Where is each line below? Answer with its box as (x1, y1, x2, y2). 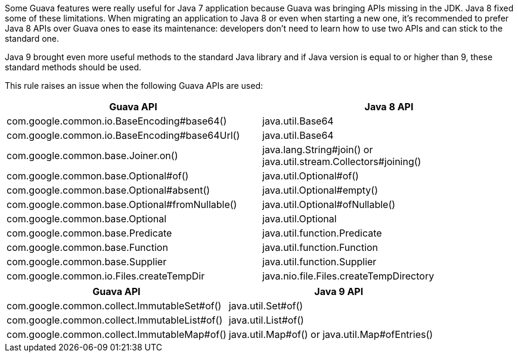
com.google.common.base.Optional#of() (7, 170, 189, 182)
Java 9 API (314, 285, 364, 297)
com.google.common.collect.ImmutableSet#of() (7, 300, 222, 312)
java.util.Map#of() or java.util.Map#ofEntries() (228, 328, 433, 340)
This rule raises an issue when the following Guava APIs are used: (5, 80, 263, 91)
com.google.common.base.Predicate (7, 227, 172, 239)
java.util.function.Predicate (262, 227, 382, 239)
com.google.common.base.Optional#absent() (7, 184, 210, 196)
